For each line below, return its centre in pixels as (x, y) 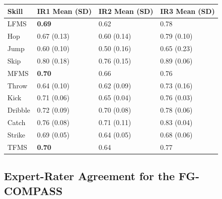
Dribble (19, 110)
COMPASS (33, 190)
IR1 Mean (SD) (64, 11)
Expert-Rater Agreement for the (89, 176)
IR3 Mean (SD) (188, 11)
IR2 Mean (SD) (126, 11)
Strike (16, 134)
